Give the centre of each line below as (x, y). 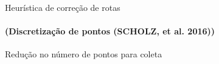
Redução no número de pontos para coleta (84, 54)
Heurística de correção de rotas (63, 7)
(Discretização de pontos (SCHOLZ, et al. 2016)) (110, 31)
